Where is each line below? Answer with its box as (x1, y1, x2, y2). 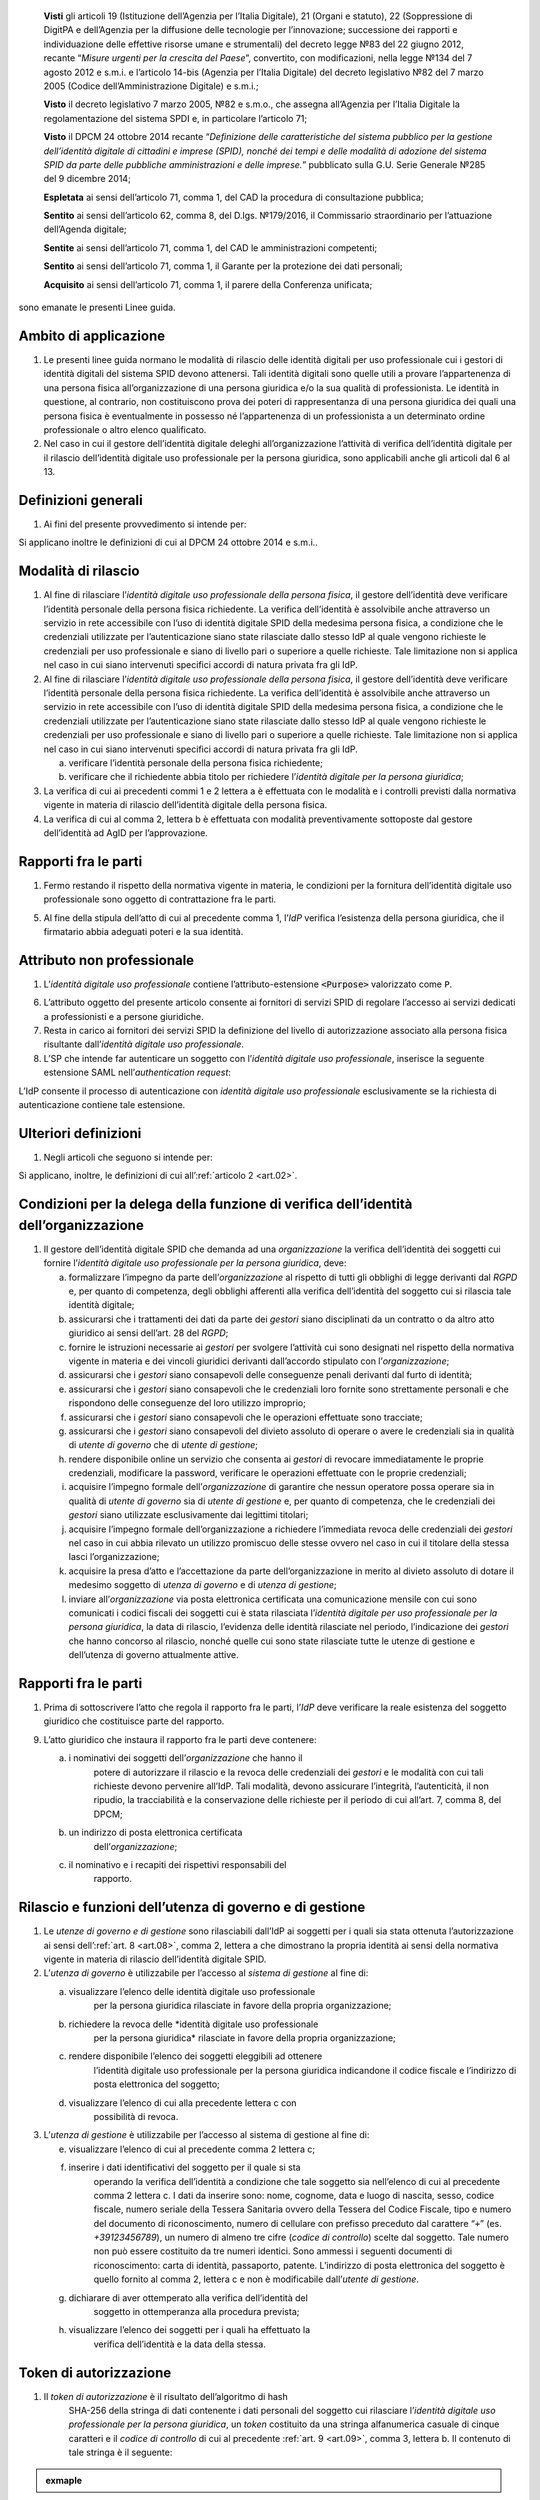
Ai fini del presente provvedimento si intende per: (43, 518, 247, 530)
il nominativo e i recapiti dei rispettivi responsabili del (68, 1858, 287, 1870)
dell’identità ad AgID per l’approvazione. (43, 826, 209, 839)
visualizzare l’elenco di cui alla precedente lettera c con (68, 2096, 297, 2109)
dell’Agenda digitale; (43, 223, 127, 235)
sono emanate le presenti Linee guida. (18, 301, 176, 314)
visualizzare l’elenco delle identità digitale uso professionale (68, 1985, 316, 1997)
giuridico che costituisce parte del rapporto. (43, 1715, 225, 1727)
